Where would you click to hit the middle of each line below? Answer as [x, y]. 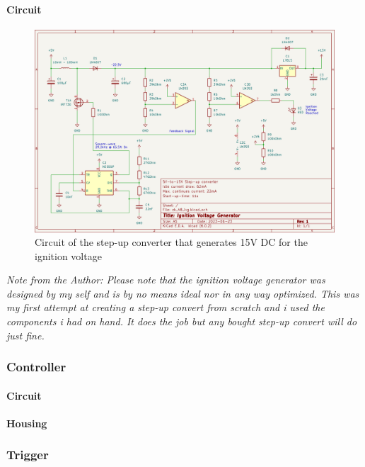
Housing [27, 423]
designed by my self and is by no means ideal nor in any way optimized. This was [183, 293]
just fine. [25, 335]
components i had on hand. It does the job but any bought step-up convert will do [182, 321]
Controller [36, 367]
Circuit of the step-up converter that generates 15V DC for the [171, 242]
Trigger [28, 455]
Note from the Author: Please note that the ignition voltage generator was [166, 280]
